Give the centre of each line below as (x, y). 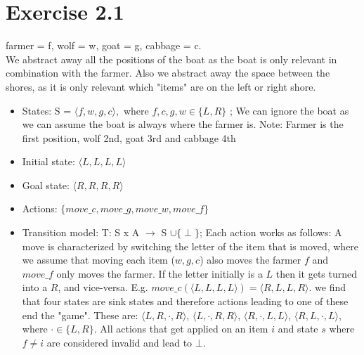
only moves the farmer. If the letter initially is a (160, 273)
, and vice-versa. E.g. (103, 287)
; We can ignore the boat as (289, 110)
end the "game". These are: (80, 315)
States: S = (47, 110)
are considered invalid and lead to (119, 342)
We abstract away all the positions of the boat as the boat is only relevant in (171, 59)
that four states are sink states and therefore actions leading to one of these (185, 301)
